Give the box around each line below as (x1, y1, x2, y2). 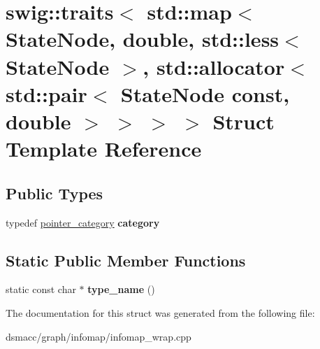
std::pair (6, 79, 87, 108)
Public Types (6, 182, 103, 204)
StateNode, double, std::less (6, 24, 279, 53)
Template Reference (6, 134, 202, 163)
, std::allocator (143, 52, 285, 80)
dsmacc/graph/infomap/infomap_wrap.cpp (6, 329, 191, 343)
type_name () (87, 282, 155, 297)
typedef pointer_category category (6, 215, 160, 229)
